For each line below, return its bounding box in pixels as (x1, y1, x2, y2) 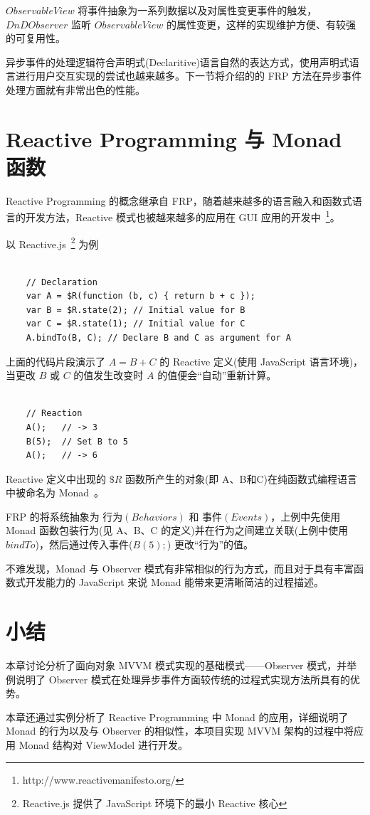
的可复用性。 (6, 31, 65, 46)
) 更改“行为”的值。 (166, 537, 254, 552)
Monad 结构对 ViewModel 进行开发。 (18, 737, 188, 752)
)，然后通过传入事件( (35, 537, 133, 552)
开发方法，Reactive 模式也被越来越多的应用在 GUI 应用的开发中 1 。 (25, 208, 340, 225)
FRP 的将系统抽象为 (6, 508, 100, 523)
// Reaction (26, 408, 83, 419)
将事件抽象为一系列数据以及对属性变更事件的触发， (78, 3, 317, 17)
